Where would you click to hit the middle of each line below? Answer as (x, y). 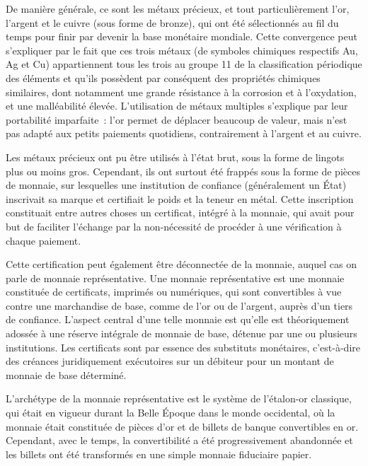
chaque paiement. (44, 240)
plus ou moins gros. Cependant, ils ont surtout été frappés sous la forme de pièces (183, 171)
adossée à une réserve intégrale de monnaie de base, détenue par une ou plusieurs (182, 333)
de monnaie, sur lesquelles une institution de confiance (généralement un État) (176, 185)
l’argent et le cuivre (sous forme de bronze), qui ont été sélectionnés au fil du (172, 22)
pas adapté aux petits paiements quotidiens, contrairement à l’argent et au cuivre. (184, 133)
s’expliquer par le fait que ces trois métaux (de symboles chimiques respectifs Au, (182, 50)
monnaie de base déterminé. (66, 374)
